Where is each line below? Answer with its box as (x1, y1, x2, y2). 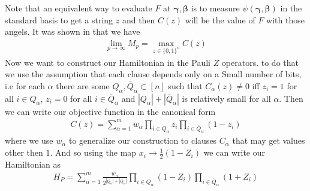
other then (5, 146, 43, 159)
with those (266, 13, 305, 26)
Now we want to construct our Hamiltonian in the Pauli (5, 56, 210, 68)
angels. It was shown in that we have (5, 25, 140, 38)
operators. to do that (221, 56, 299, 68)
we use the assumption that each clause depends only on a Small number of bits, (5, 68, 302, 80)
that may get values (232, 134, 305, 147)
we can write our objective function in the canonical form (5, 105, 216, 117)
